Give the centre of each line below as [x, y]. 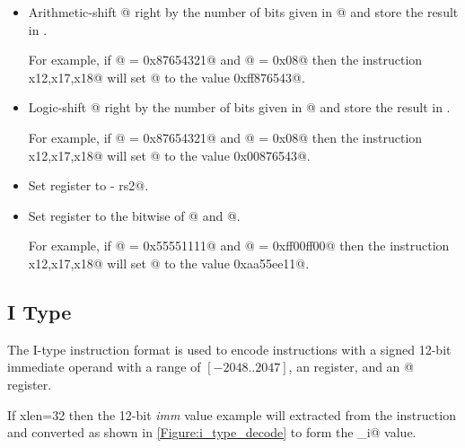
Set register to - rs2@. [88, 185]
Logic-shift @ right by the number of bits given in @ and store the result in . [239, 107]
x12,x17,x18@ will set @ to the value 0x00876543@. [169, 155]
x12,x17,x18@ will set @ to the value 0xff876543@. [167, 77]
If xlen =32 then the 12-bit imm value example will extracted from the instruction [232, 414]
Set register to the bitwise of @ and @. [134, 215]
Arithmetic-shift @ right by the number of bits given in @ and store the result [243, 12]
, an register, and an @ [351, 367]
